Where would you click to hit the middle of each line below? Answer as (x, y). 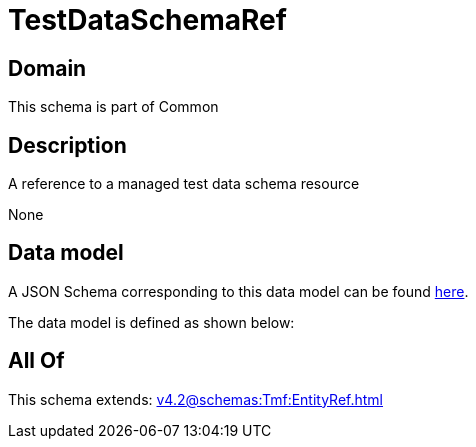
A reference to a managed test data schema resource (184, 184)
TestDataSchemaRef (147, 20)
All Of (36, 361)
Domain (47, 68)
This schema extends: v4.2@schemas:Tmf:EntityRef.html (196, 399)
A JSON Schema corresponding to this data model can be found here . (238, 291)
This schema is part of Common (113, 107)
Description (67, 145)
